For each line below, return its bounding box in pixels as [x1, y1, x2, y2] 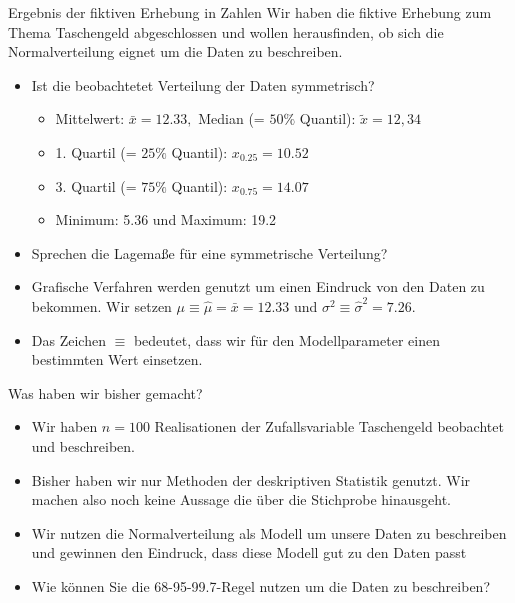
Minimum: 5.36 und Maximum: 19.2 [55, 209, 277, 230]
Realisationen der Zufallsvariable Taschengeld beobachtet [154, 416, 504, 437]
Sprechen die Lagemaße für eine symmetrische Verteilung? [31, 242, 388, 263]
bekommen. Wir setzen [31, 295, 172, 316]
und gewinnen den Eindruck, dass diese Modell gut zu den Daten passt [31, 542, 467, 563]
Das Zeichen [31, 329, 106, 350]
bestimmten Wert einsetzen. [31, 349, 203, 370]
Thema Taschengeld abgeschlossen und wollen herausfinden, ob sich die [8, 21, 444, 42]
